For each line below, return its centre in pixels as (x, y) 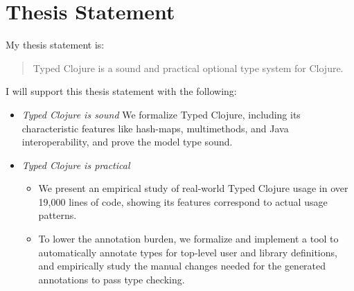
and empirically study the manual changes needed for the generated (182, 266)
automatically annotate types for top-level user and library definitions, (188, 252)
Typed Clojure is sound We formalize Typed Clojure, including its (161, 114)
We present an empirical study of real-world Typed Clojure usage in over (193, 188)
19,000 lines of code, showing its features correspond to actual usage (183, 201)
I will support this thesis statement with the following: (121, 91)
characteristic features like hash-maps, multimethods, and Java (155, 128)
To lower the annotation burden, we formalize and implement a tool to (188, 239)
